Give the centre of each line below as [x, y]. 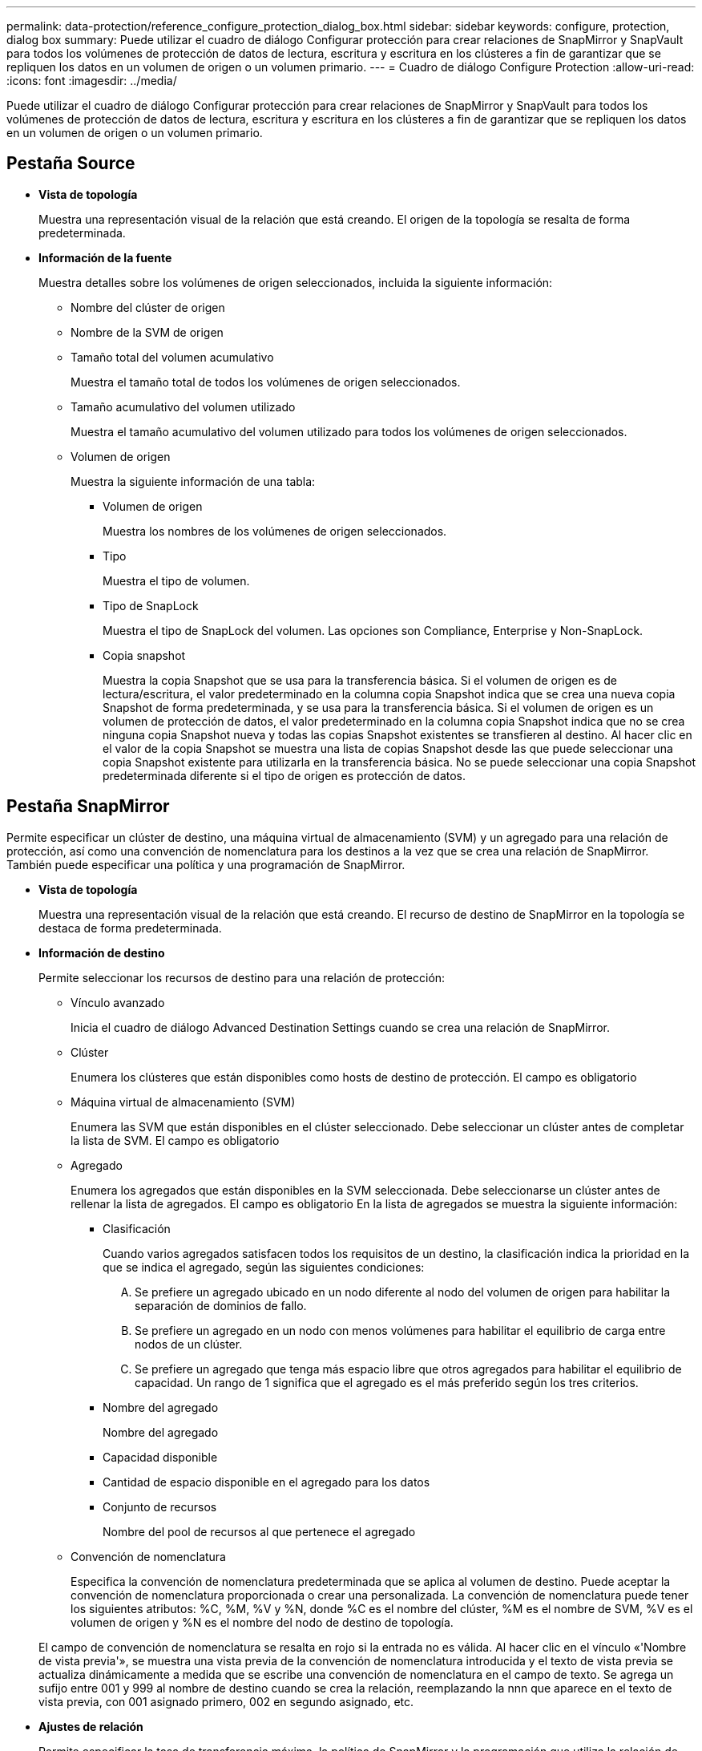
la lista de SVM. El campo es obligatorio [175, 1140]
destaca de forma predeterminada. [130, 928]
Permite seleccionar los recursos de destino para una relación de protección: [242, 977]
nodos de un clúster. [189, 1344]
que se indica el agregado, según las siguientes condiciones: [264, 1267]
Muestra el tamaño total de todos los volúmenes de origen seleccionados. [266, 382]
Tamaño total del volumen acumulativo [172, 357]
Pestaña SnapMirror [88, 807]
